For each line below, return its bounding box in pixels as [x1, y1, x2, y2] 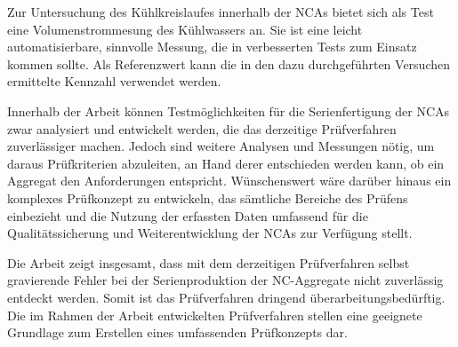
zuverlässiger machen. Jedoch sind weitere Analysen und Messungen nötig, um [7, 137, 435, 155]
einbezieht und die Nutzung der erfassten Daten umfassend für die [7, 206, 368, 225]
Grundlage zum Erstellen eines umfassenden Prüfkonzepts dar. [7, 323, 348, 342]
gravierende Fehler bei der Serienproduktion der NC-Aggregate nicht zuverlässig [7, 271, 444, 289]
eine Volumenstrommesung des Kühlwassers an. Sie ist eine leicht [7, 20, 363, 38]
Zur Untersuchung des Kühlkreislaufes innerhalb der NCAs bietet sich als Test [7, 3, 434, 20]
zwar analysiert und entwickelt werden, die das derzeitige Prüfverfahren [7, 119, 397, 138]
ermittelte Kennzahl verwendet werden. [7, 72, 221, 91]
